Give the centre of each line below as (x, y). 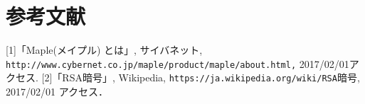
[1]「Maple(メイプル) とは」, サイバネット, (104, 50)
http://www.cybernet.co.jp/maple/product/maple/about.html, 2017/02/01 (178, 63)
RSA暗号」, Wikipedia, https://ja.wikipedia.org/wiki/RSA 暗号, (211, 77)
